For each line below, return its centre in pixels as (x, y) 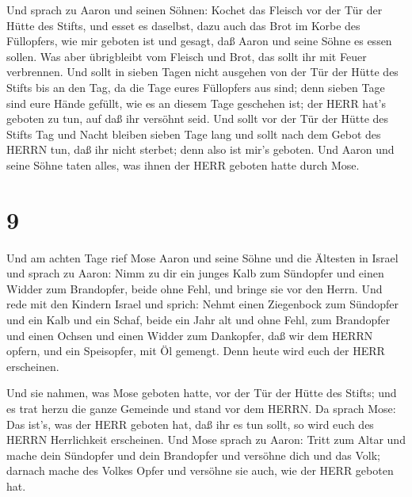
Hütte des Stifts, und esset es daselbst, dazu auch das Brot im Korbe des (183, 25)
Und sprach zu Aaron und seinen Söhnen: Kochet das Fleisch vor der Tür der (195, 10)
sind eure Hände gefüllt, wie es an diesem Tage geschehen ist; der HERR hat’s (196, 103)
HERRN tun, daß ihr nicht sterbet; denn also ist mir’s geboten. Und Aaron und (200, 149)
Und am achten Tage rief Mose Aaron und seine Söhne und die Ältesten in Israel (202, 257)
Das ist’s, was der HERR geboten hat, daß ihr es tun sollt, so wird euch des (190, 424)
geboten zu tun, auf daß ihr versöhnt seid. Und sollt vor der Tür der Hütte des (198, 119)
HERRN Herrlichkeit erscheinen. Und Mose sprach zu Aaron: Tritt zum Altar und (206, 440)
